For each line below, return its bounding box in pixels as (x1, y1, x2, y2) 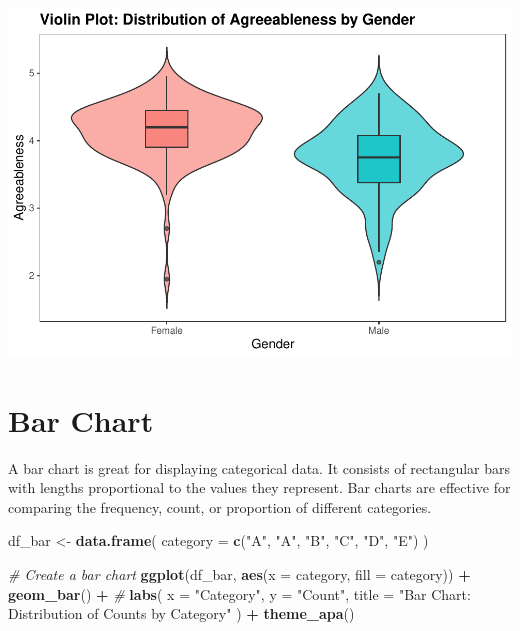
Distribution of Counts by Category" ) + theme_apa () (8, 603, 355, 624)
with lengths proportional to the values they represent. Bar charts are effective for (8, 477, 511, 498)
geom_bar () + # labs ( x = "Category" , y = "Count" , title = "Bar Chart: (8, 583, 471, 604)
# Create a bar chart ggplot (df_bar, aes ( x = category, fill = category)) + (8, 564, 471, 585)
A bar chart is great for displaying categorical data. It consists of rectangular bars (8, 457, 511, 478)
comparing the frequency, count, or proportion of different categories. (8, 496, 432, 517)
